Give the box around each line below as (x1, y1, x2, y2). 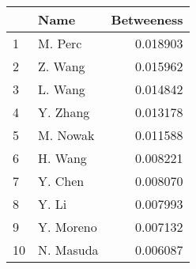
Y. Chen (38, 172, 85, 190)
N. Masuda (38, 241, 99, 259)
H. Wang (38, 149, 87, 167)
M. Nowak (38, 126, 95, 144)
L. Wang (38, 80, 85, 98)
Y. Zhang (38, 103, 90, 121)
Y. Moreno (38, 218, 97, 236)
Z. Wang (38, 57, 85, 75)
